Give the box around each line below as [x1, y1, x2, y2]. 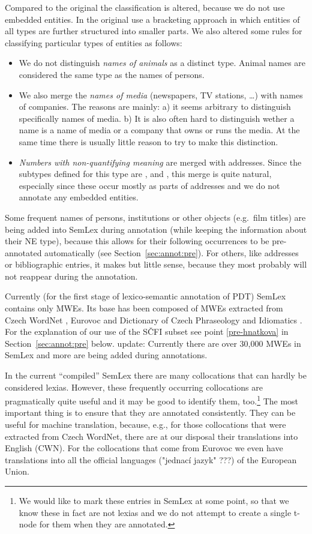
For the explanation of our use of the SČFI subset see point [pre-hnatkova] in [5, 325, 289, 338]
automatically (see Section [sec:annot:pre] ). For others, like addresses [44, 246, 299, 259]
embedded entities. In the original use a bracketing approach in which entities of [5, 13, 300, 25]
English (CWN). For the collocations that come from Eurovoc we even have [5, 442, 283, 454]
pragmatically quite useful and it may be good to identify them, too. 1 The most [5, 393, 299, 407]
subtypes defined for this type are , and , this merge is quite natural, [19, 167, 272, 180]
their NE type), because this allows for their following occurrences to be [5, 235, 269, 247]
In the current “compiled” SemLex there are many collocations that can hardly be [5, 369, 307, 382]
